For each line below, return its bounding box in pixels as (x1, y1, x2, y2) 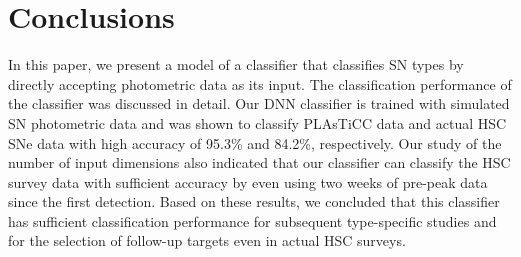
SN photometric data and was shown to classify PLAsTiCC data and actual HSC (8, 112, 507, 133)
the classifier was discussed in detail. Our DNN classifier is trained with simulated (8, 93, 510, 114)
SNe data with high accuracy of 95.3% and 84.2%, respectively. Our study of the (8, 132, 502, 153)
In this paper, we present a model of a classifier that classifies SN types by (8, 54, 464, 75)
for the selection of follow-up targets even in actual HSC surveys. (8, 230, 406, 251)
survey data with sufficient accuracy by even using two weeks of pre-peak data (8, 171, 488, 192)
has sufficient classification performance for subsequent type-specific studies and (8, 210, 497, 231)
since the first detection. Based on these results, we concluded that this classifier (8, 191, 500, 212)
